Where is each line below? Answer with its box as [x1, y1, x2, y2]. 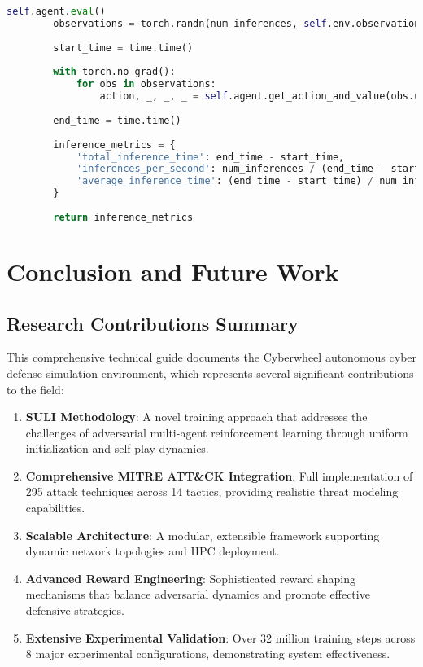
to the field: [7, 380, 64, 397]
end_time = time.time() [53, 114, 181, 126]
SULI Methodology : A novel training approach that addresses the [25, 408, 368, 425]
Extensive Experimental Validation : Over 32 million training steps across [25, 629, 416, 646]
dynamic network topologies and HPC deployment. [25, 542, 280, 559]
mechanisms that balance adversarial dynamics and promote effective [25, 586, 370, 603]
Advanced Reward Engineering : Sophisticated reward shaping [25, 569, 356, 586]
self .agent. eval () [7, 6, 106, 17]
